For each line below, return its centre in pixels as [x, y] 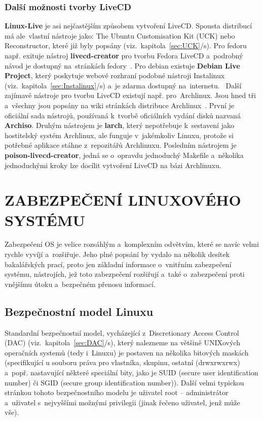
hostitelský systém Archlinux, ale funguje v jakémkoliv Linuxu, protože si [119, 135]
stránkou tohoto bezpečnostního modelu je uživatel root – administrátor [117, 392]
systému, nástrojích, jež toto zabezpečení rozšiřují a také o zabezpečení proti [125, 274]
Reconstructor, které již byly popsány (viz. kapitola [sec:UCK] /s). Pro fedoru [126, 45]
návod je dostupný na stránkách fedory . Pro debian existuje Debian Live [122, 65]
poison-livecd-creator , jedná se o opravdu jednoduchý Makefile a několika [124, 155]
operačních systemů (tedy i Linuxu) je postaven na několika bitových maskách [127, 352]
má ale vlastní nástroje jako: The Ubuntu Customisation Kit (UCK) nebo [120, 35]
